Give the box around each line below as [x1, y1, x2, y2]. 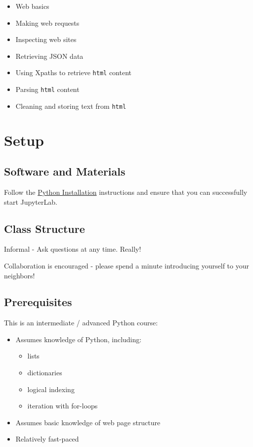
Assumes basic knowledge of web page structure [15, 417, 161, 427]
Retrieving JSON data [15, 50, 84, 61]
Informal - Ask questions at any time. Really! [4, 244, 141, 254]
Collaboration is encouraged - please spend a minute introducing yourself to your [4, 260, 249, 270]
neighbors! [4, 270, 35, 280]
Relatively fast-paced [15, 434, 79, 444]
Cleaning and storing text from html [15, 100, 126, 111]
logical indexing [27, 384, 75, 394]
